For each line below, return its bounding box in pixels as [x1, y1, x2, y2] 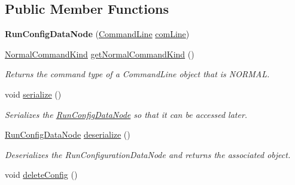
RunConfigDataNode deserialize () [5, 128, 130, 141]
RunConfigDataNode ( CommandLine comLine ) [5, 28, 190, 40]
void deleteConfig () [5, 168, 78, 181]
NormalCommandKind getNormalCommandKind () [5, 47, 194, 60]
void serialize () [5, 87, 62, 100]
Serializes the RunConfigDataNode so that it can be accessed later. [5, 108, 248, 120]
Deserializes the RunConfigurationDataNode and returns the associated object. [5, 148, 291, 160]
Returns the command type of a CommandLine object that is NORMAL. [5, 68, 270, 80]
